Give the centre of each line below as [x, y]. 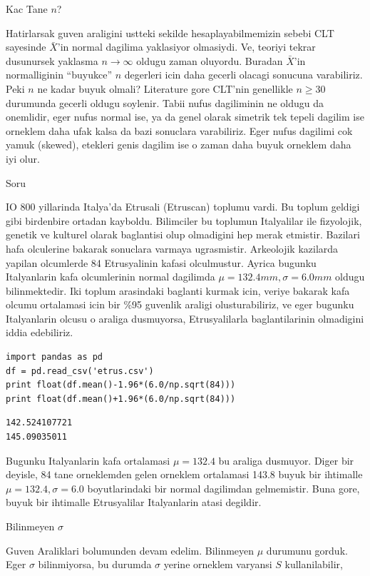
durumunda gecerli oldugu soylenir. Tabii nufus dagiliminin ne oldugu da [165, 102]
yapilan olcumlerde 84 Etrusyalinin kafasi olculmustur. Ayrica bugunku [161, 262]
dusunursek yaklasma [52, 60]
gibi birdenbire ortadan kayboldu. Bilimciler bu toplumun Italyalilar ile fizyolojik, [184, 220]
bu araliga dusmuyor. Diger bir [286, 460]
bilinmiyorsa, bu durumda [95, 564]
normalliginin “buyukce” [59, 75]
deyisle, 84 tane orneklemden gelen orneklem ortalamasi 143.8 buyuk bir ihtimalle [184, 474]
